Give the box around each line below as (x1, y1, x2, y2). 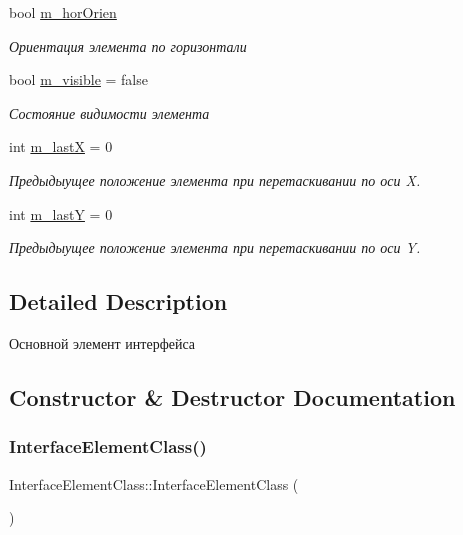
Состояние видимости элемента (9, 102, 210, 123)
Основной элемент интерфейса (9, 332, 196, 353)
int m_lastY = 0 (9, 203, 113, 224)
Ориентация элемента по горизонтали (9, 35, 247, 56)
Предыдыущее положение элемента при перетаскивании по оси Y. (9, 237, 421, 258)
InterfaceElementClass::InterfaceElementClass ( (9, 473, 299, 494)
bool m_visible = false (9, 69, 148, 90)
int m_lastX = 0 (9, 136, 113, 157)
